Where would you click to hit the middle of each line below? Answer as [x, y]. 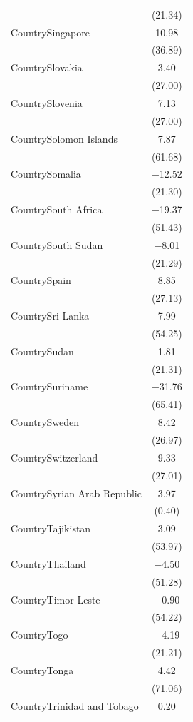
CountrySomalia [46, 174]
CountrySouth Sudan [57, 244]
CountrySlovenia [47, 102]
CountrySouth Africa [57, 209]
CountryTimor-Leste [56, 599]
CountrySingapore [50, 32]
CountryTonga [42, 670]
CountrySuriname [49, 386]
